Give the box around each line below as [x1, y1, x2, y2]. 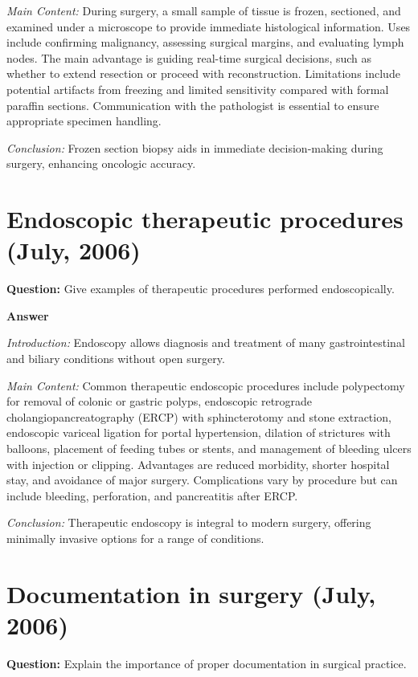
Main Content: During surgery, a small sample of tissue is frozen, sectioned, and [6, 2, 401, 18]
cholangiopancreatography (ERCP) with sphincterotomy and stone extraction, [6, 408, 391, 425]
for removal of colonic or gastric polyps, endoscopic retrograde [6, 393, 313, 410]
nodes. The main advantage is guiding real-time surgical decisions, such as [6, 49, 372, 66]
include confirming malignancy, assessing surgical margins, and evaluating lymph [6, 34, 404, 51]
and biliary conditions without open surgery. [6, 350, 225, 367]
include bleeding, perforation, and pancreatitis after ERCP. [6, 487, 298, 504]
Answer [6, 307, 49, 324]
